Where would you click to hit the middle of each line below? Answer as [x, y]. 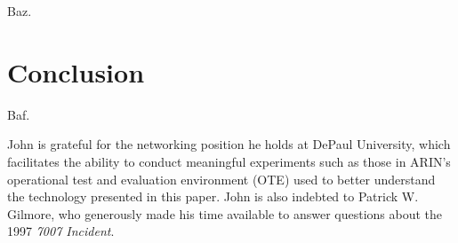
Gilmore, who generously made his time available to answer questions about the [225, 213]
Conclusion [76, 71]
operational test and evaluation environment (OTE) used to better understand [221, 179]
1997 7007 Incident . [61, 231]
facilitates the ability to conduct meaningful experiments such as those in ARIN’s [229, 161]
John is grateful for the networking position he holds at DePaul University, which [229, 144]
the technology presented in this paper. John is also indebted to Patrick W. [213, 196]
